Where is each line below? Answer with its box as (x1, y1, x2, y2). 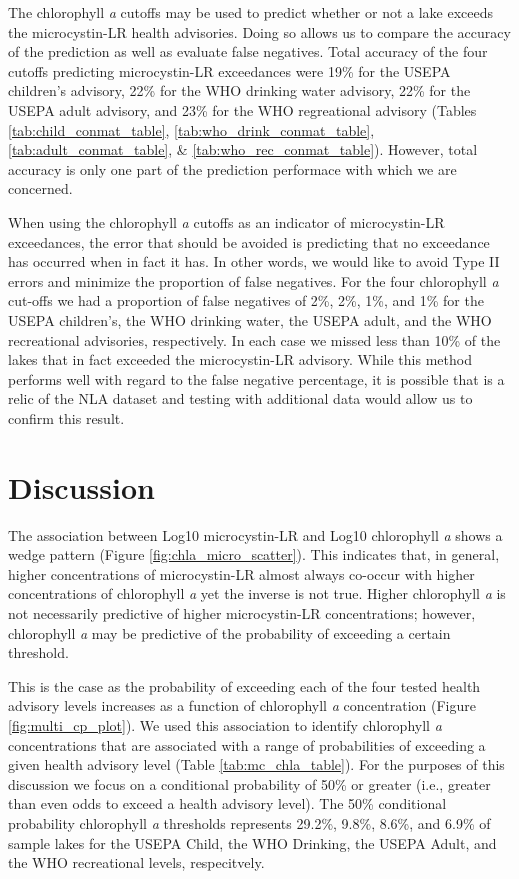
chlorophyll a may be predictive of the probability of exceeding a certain (8, 622, 451, 643)
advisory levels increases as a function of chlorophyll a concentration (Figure (8, 695, 476, 716)
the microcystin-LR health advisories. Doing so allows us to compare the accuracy (8, 21, 511, 42)
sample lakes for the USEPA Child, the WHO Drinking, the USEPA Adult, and (8, 832, 497, 853)
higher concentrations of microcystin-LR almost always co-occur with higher (8, 563, 475, 584)
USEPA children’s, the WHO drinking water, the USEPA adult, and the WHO (8, 309, 492, 330)
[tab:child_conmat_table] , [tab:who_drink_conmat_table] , (8, 119, 375, 140)
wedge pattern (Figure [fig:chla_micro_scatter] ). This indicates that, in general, (8, 544, 500, 565)
